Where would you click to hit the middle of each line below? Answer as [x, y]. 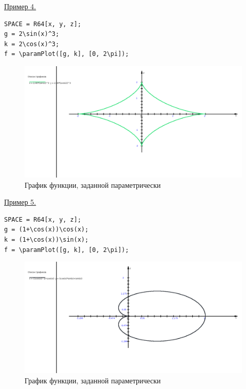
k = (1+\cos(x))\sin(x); [46, 239]
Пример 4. [20, 6]
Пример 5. [20, 202]
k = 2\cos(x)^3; [32, 44]
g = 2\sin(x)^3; [32, 34]
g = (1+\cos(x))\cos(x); [46, 230]
